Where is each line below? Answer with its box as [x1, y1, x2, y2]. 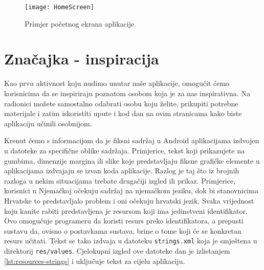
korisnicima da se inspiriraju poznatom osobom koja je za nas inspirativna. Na [4, 87, 250, 98]
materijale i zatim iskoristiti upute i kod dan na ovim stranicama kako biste [4, 108, 242, 119]
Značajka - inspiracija [4, 48, 159, 69]
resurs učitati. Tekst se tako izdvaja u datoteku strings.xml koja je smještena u [4, 235, 257, 246]
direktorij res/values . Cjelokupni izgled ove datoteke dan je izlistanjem [4, 245, 230, 256]
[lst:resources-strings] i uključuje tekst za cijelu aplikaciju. [4, 255, 185, 266]
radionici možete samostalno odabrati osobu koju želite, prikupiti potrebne [4, 98, 238, 108]
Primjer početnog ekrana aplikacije [25, 18, 135, 29]
